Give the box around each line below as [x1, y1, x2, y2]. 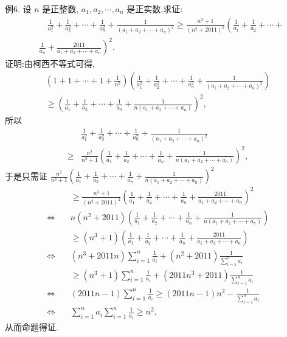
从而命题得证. [5, 320, 58, 333]
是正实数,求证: [126, 2, 183, 15]
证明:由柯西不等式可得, [5, 57, 95, 70]
